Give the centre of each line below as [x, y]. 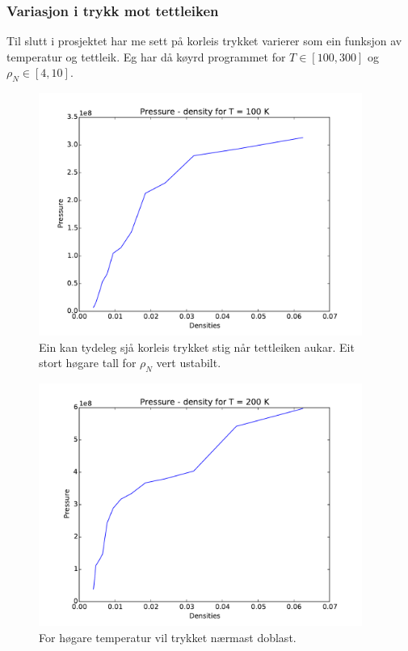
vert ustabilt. [189, 363]
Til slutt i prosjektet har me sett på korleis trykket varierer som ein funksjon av [204, 41]
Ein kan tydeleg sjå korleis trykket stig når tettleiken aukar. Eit [197, 347]
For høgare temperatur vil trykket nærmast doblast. [168, 637]
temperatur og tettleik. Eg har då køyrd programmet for [146, 56]
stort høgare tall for [88, 363]
